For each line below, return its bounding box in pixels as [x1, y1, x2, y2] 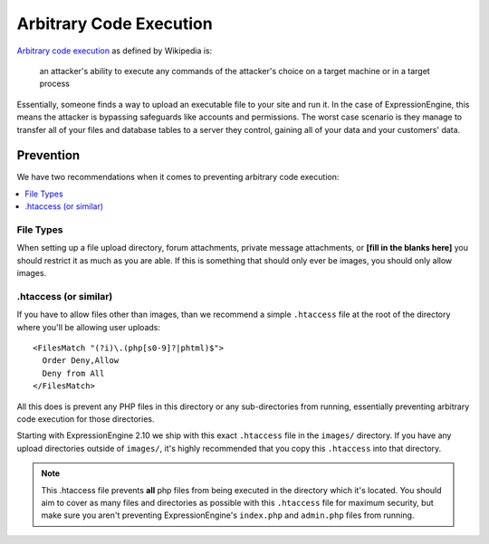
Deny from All [42, 367, 105, 378]
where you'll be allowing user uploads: [16, 321, 160, 332]
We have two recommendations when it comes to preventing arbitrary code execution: [16, 172, 340, 183]
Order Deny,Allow [42, 356, 120, 366]
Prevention [16, 148, 81, 163]
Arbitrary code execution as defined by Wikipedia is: [16, 45, 213, 56]
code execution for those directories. [16, 413, 155, 425]
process [39, 78, 70, 90]
